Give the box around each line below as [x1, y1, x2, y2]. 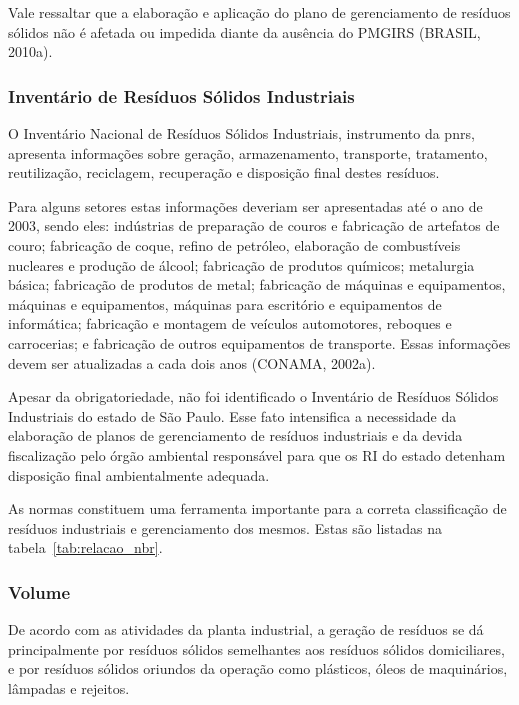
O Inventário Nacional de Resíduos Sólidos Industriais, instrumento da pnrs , [8, 123, 475, 143]
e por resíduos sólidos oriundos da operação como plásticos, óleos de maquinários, [8, 658, 508, 679]
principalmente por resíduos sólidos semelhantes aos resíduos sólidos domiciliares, [8, 638, 505, 659]
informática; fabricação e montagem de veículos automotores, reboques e [8, 313, 452, 334]
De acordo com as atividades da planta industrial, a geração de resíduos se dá [8, 619, 484, 640]
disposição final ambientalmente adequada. [8, 464, 270, 485]
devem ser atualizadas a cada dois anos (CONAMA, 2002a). [8, 352, 376, 373]
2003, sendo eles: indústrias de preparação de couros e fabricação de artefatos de [8, 215, 500, 236]
